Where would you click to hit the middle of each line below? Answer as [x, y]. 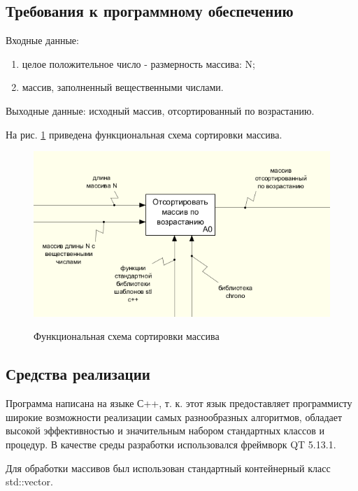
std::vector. [29, 482]
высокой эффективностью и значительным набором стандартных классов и [165, 430]
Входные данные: [42, 40]
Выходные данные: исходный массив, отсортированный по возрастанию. [160, 110]
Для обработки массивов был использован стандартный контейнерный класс [168, 468]
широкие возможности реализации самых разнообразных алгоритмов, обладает [174, 417]
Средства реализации [78, 374]
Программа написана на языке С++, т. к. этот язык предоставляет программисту [179, 403]
